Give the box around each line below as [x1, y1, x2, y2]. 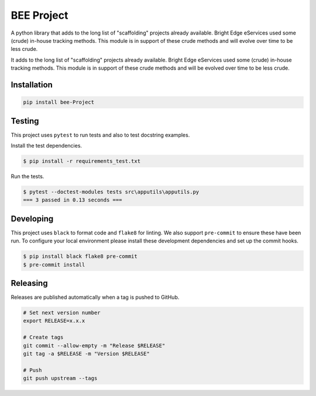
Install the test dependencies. [11, 142, 82, 149]
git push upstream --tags [23, 375, 98, 382]
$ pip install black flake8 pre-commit [23, 253, 138, 260]
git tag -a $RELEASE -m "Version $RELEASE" [23, 350, 150, 357]
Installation [11, 80, 53, 90]
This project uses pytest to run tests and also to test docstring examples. [11, 131, 190, 138]
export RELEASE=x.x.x [23, 318, 85, 325]
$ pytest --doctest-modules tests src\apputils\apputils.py [23, 188, 200, 195]
